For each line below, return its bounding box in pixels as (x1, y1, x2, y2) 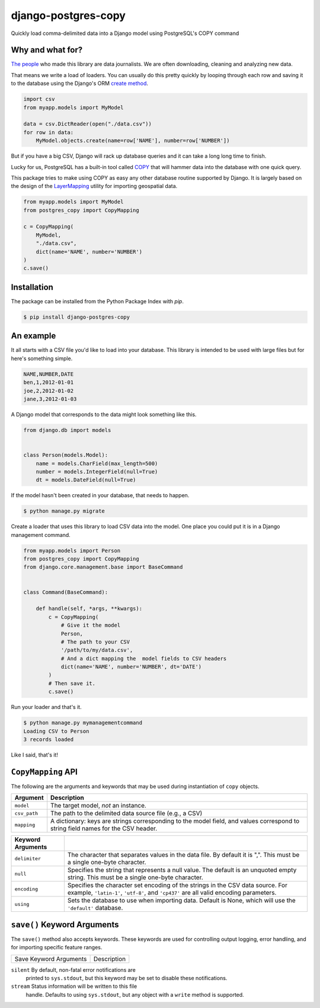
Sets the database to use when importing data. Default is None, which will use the (67, 896, 296, 905)
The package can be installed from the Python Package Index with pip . (11, 297, 184, 305)
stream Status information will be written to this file (11, 982, 137, 990)
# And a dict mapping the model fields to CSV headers (60, 655, 227, 662)
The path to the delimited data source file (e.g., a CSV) (50, 809, 203, 818)
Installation (11, 282, 53, 292)
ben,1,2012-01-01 (23, 379, 74, 386)
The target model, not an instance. (50, 802, 146, 810)
